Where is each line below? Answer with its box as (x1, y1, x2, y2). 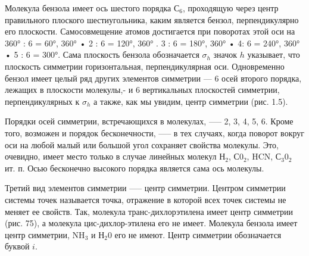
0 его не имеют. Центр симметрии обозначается (107, 228, 282, 241)
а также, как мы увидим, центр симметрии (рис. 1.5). (93, 95, 288, 107)
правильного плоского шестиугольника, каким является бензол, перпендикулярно (5, 13, 299, 26)
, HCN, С (246, 150, 282, 163)
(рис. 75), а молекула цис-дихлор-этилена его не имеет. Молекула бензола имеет (5, 217, 298, 229)
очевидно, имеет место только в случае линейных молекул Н (5, 150, 226, 163)
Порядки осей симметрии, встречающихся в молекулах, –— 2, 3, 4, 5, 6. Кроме (5, 115, 294, 127)
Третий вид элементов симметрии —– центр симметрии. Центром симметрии (5, 182, 286, 194)
